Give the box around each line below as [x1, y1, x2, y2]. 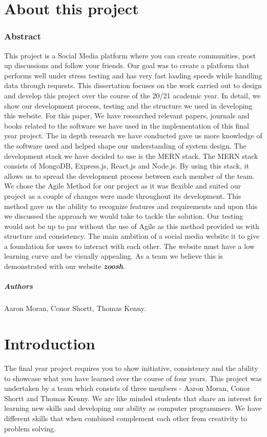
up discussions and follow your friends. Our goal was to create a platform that [4, 60, 250, 71]
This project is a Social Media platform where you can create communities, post [4, 50, 256, 60]
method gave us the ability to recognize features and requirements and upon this [4, 200, 258, 211]
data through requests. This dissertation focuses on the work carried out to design [4, 80, 262, 91]
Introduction [4, 333, 95, 353]
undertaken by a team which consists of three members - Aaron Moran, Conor [4, 383, 250, 393]
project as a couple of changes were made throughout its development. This [4, 190, 241, 201]
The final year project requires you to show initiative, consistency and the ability [4, 362, 258, 373]
